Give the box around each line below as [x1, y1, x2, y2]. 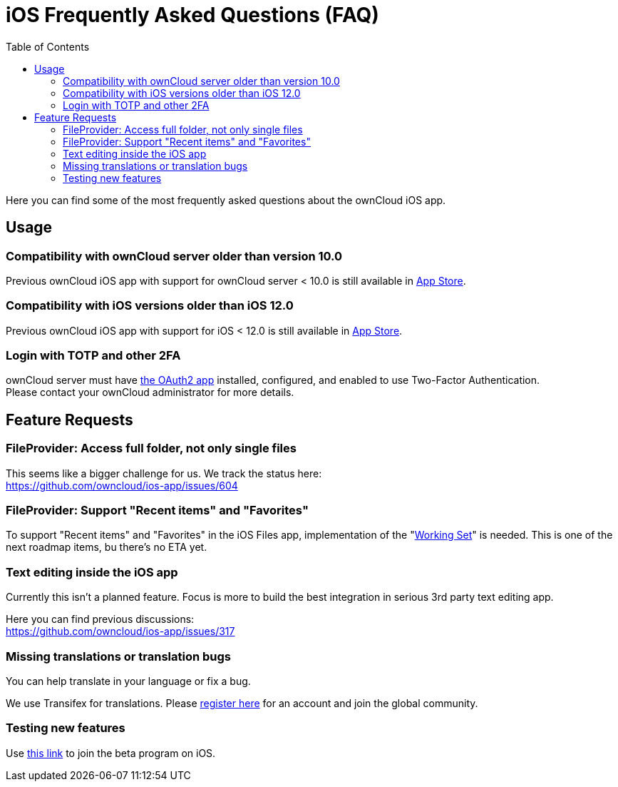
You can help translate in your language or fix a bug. [6, 674, 251, 687]
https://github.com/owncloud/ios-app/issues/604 [6, 479, 238, 492]
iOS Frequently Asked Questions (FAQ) [6, 3, 379, 27]
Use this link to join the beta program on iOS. [6, 746, 216, 759]
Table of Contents [6, 40, 90, 53]
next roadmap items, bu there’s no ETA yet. [6, 541, 207, 554]
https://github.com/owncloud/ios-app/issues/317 [6, 625, 235, 638]
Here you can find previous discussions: [6, 613, 195, 626]
